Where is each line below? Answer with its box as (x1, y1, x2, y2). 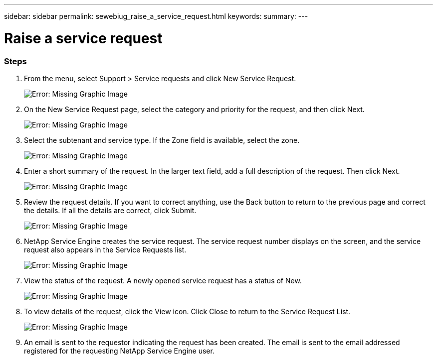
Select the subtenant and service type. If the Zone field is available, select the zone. (24, 135, 300, 144)
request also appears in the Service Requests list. (24, 245, 187, 254)
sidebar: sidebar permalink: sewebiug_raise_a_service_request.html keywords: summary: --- (4, 12, 308, 20)
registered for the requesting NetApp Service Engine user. (24, 346, 215, 355)
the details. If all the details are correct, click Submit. (24, 206, 197, 215)
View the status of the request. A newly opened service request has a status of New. (24, 276, 302, 285)
